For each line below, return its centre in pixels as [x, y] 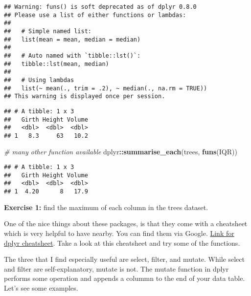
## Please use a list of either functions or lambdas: [95, 15]
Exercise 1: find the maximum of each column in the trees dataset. [106, 207]
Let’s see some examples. [41, 287]
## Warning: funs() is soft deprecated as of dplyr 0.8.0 [100, 7]
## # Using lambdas [39, 80]
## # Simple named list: [48, 31]
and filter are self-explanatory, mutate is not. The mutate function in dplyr [116, 268]
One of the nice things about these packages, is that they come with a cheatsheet [126, 223]
